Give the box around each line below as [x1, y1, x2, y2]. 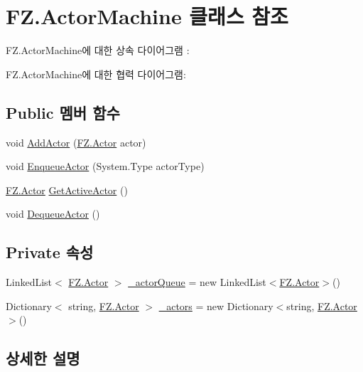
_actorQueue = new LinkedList [128, 275, 266, 289]
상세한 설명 [6, 347, 80, 369]
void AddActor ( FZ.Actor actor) [6, 134, 146, 149]
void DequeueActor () [6, 206, 100, 221]
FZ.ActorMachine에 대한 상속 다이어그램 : [6, 43, 190, 58]
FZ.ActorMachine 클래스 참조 [6, 1, 288, 31]
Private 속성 [6, 241, 94, 263]
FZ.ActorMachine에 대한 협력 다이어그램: [6, 66, 186, 81]
